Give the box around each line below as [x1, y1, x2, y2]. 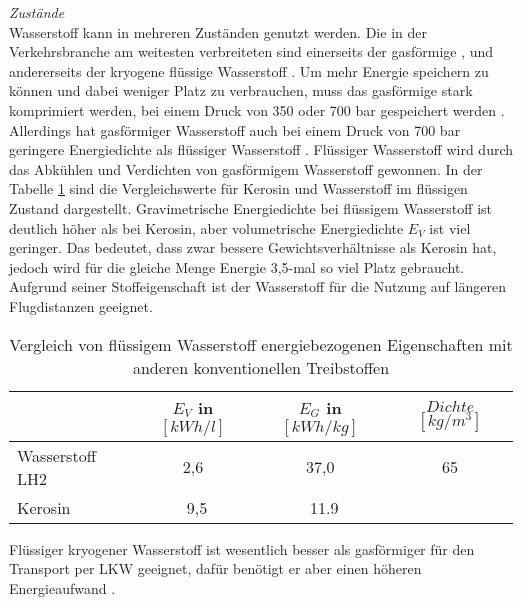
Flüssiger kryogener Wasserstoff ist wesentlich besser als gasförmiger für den [9, 538, 475, 559]
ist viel [429, 217, 471, 238]
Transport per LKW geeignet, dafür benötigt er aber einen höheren [9, 558, 422, 579]
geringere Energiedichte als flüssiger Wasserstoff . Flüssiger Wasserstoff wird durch [9, 139, 514, 160]
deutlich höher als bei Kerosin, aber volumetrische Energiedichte [9, 217, 404, 238]
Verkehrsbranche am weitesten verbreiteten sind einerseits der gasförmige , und [9, 41, 494, 62]
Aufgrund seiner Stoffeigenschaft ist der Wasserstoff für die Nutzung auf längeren [9, 276, 506, 297]
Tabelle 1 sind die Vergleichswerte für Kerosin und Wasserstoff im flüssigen [9, 178, 468, 199]
